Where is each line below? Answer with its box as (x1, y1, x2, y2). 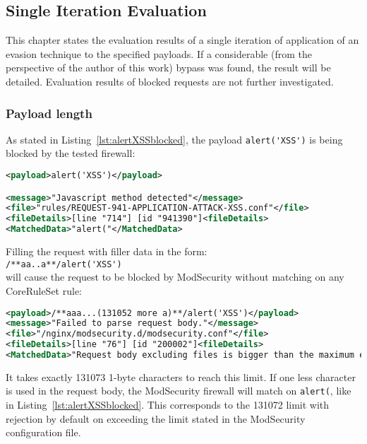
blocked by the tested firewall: (6, 146, 136, 160)
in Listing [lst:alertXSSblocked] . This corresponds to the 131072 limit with (6, 397, 330, 412)
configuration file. (6, 425, 81, 440)
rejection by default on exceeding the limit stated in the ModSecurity (6, 411, 306, 426)
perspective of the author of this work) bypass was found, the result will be (6, 60, 331, 75)
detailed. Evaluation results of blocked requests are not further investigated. (6, 74, 334, 88)
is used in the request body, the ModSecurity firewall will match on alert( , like (6, 383, 351, 398)
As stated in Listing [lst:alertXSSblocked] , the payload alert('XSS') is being (6, 132, 343, 146)
